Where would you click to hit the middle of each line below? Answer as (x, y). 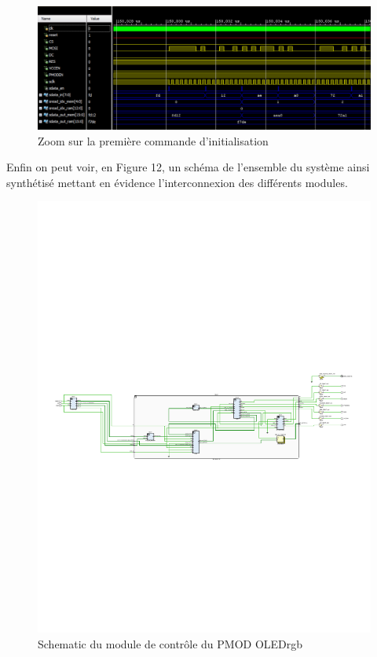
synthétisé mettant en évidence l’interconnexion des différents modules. (177, 182)
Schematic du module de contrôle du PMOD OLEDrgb (170, 643)
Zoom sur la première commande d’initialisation (153, 140)
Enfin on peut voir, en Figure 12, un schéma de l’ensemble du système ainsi (188, 167)
